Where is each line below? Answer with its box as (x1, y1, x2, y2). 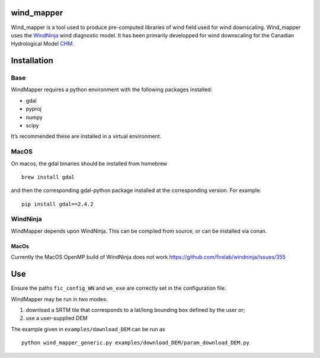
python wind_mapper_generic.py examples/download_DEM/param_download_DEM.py (21, 340, 250, 346)
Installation (11, 56, 53, 66)
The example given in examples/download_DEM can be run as (11, 325, 165, 333)
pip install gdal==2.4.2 (21, 200, 94, 207)
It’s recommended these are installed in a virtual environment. (11, 133, 162, 140)
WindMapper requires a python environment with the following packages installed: (11, 86, 213, 93)
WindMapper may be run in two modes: (11, 295, 108, 302)
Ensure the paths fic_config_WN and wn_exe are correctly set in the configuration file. (11, 285, 226, 292)
